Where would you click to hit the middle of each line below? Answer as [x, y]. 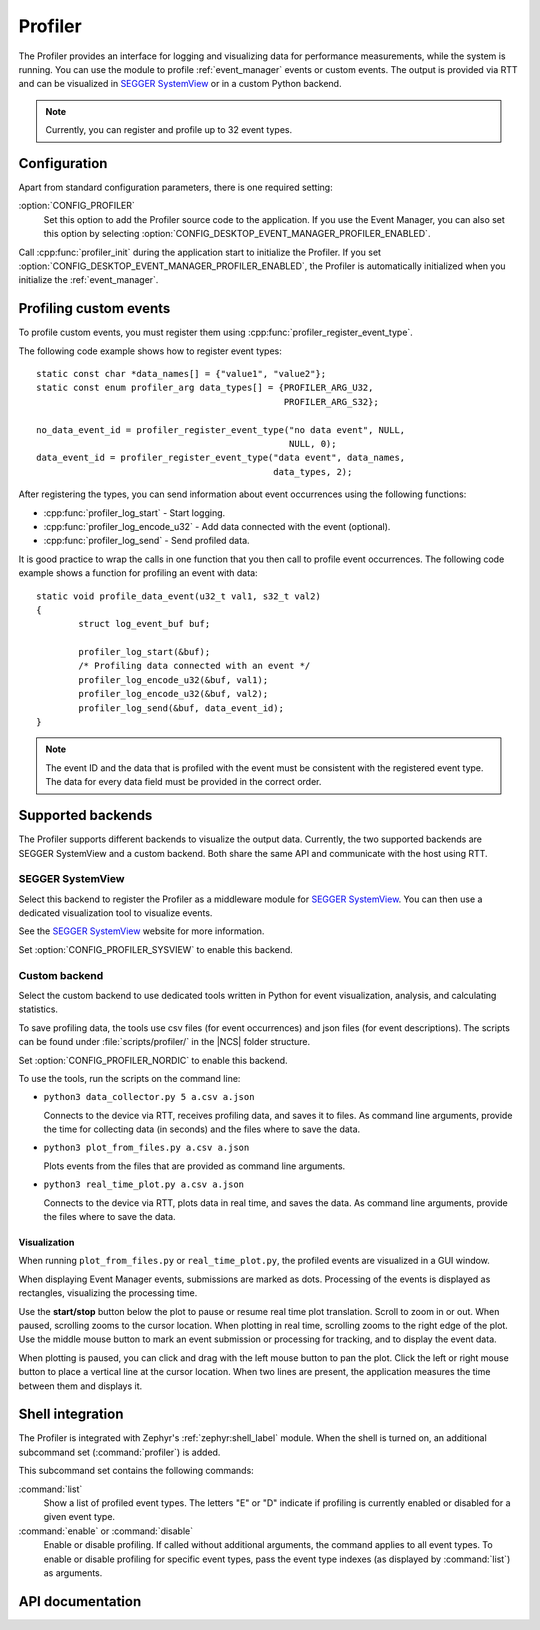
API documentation [80, 1601]
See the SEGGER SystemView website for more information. [141, 931]
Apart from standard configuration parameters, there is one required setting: [176, 187]
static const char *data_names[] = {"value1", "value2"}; [181, 374]
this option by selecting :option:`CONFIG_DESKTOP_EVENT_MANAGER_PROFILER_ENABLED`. [237, 234]
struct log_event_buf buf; [144, 624]
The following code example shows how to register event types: [150, 351]
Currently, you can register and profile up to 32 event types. [169, 130]
